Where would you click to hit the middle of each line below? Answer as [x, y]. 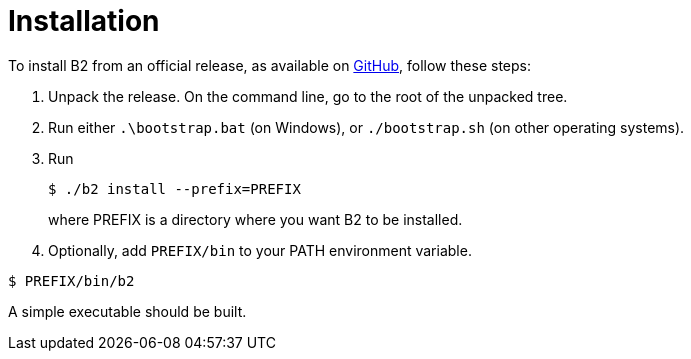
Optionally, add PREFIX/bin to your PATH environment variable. [260, 250]
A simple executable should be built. [127, 311]
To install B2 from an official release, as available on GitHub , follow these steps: [269, 65]
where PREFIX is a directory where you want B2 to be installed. [255, 219]
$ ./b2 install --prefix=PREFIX [174, 188]
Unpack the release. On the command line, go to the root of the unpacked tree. [308, 96]
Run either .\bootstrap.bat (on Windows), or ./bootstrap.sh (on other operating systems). [366, 127]
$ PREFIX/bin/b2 [71, 280]
